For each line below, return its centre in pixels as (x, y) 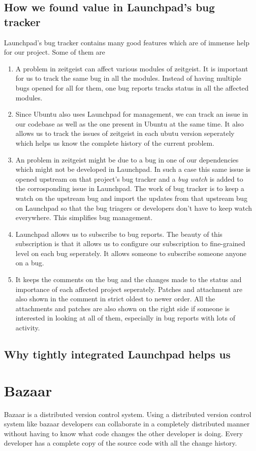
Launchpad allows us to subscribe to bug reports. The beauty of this (119, 234)
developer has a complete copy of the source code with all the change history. (121, 443)
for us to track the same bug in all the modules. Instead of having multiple (128, 78)
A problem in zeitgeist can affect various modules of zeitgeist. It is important (132, 68)
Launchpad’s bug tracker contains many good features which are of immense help (127, 42)
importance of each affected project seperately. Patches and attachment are (129, 289)
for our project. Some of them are (55, 52)
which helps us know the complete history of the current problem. (115, 143)
